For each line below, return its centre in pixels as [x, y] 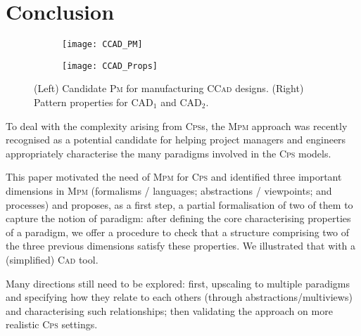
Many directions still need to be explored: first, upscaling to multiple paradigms [178, 283]
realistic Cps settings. [52, 324]
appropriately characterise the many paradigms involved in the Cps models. [169, 153]
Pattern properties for [81, 102]
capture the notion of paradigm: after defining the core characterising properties [178, 218]
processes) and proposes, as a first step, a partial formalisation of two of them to [179, 204]
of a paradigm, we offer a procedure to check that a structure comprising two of [178, 232]
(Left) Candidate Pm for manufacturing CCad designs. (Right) [169, 88]
